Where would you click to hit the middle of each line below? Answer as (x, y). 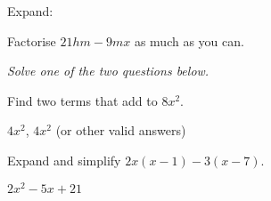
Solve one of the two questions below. (108, 71)
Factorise (32, 40)
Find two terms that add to (82, 100)
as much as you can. (189, 40)
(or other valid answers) (121, 130)
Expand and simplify (64, 160)
